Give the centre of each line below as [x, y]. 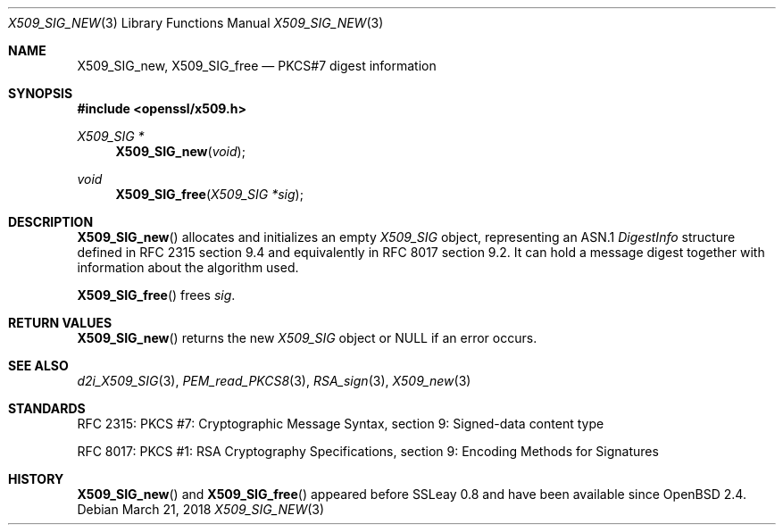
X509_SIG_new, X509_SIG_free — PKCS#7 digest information [257, 66]
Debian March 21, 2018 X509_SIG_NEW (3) [201, 509]
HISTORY [36, 479]
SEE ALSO [38, 366]
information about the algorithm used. [188, 267]
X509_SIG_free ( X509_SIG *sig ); [209, 194]
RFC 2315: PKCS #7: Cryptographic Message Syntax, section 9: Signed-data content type [341, 424]
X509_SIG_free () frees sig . [156, 295]
